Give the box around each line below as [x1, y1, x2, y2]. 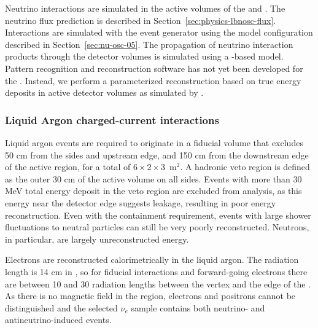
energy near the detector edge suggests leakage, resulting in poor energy [5, 196, 276, 209]
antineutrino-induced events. [5, 313, 112, 326]
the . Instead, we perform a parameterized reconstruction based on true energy [5, 74, 301, 87]
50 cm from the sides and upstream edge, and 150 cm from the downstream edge [5, 148, 309, 161]
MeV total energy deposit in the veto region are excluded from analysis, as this [5, 184, 302, 197]
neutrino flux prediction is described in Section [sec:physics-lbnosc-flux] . [5, 14, 276, 26]
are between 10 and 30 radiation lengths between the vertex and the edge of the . [5, 277, 311, 290]
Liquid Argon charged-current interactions [5, 112, 219, 127]
